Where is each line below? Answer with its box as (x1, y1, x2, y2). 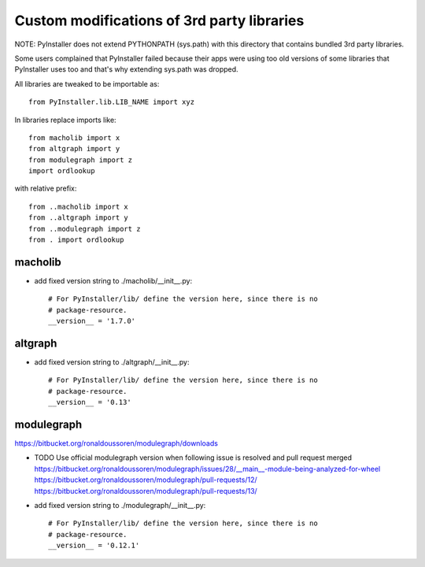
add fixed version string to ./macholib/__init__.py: (34, 276, 193, 285)
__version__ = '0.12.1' (48, 541, 140, 550)
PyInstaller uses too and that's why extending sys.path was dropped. (14, 65, 239, 74)
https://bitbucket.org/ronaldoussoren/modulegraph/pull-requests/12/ (34, 475, 257, 484)
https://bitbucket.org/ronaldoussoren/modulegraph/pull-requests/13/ (34, 486, 257, 495)
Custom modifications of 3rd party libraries (14, 12, 305, 29)
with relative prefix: (14, 183, 77, 193)
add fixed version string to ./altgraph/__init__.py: (34, 358, 190, 366)
